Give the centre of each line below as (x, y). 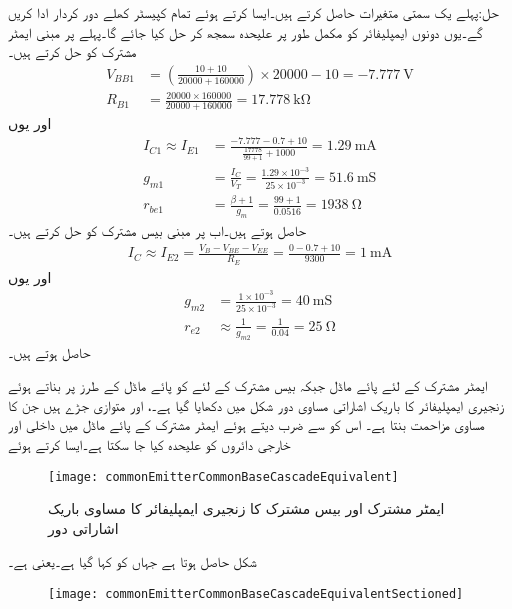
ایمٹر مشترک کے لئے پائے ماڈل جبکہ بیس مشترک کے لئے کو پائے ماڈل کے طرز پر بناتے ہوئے (248, 385)
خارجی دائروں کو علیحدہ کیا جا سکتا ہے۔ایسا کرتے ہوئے (149, 444)
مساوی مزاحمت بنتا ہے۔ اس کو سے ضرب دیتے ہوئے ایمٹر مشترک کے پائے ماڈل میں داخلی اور (246, 424)
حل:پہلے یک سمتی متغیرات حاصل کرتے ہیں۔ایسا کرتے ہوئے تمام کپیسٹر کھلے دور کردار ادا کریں (253, 12)
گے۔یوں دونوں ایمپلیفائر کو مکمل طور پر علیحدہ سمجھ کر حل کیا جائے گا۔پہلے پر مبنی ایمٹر (245, 31)
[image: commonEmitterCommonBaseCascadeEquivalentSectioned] (256, 594)
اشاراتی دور (83, 527)
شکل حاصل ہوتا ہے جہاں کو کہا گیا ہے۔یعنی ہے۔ (132, 561)
